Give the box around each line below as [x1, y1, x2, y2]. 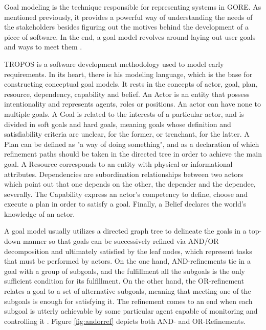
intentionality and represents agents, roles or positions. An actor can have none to [4, 98, 261, 109]
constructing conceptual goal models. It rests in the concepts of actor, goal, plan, [4, 79, 258, 89]
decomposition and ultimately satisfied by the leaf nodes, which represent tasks [4, 245, 252, 256]
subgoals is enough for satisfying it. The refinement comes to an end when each [4, 295, 253, 306]
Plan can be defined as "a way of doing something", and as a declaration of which [4, 138, 259, 149]
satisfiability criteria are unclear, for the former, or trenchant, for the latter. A [4, 129, 250, 139]
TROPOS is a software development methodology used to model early [4, 58, 224, 69]
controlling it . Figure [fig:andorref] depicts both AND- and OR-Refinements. [4, 315, 246, 326]
